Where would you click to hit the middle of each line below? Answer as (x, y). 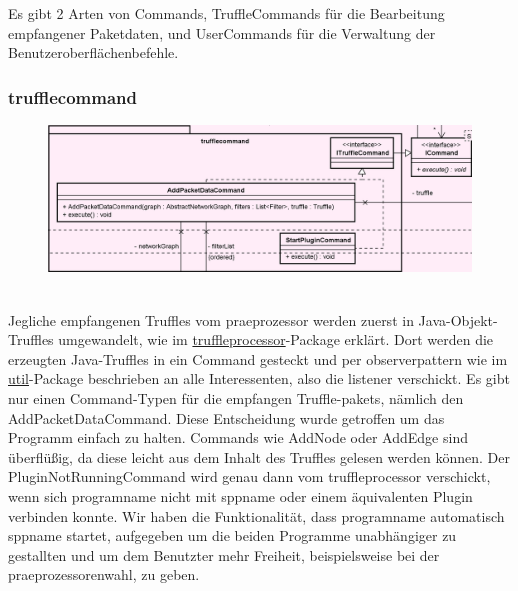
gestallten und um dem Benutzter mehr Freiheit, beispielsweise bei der (224, 554)
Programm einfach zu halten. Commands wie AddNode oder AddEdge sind (238, 437)
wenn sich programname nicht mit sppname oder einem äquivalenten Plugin (240, 495)
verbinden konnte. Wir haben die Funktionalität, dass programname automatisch (256, 515)
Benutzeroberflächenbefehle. (93, 52)
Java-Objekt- (458, 319)
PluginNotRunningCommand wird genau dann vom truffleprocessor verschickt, (249, 476)
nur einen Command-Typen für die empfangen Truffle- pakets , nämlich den (236, 397)
